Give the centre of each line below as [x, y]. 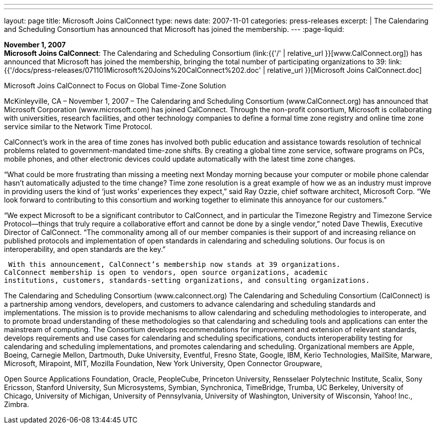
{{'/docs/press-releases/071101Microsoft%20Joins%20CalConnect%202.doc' [132, 70]
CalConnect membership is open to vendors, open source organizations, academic [166, 272]
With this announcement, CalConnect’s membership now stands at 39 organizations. [174, 264]
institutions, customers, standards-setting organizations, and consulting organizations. [187, 280]
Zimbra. [17, 404]
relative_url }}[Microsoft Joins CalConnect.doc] [344, 70]
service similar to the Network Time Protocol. [78, 126]
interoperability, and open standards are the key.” [85, 249]
